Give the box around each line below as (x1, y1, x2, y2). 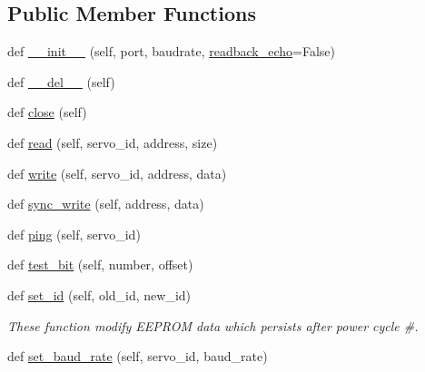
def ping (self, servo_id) (7, 224, 141, 243)
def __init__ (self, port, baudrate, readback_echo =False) (7, 42, 336, 61)
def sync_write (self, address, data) (7, 194, 204, 213)
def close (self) (7, 103, 87, 122)
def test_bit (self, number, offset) (7, 255, 193, 274)
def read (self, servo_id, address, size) (7, 132, 218, 152)
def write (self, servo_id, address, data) (7, 163, 227, 182)
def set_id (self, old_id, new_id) (7, 285, 192, 304)
